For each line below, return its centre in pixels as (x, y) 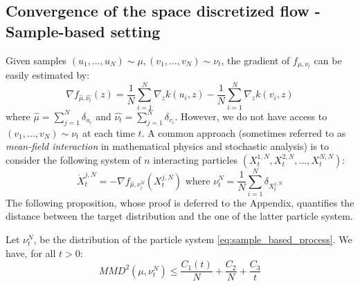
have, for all (31, 252)
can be (328, 60)
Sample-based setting (83, 31)
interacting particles (196, 159)
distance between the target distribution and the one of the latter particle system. (179, 216)
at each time (109, 132)
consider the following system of (73, 159)
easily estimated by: (48, 75)
